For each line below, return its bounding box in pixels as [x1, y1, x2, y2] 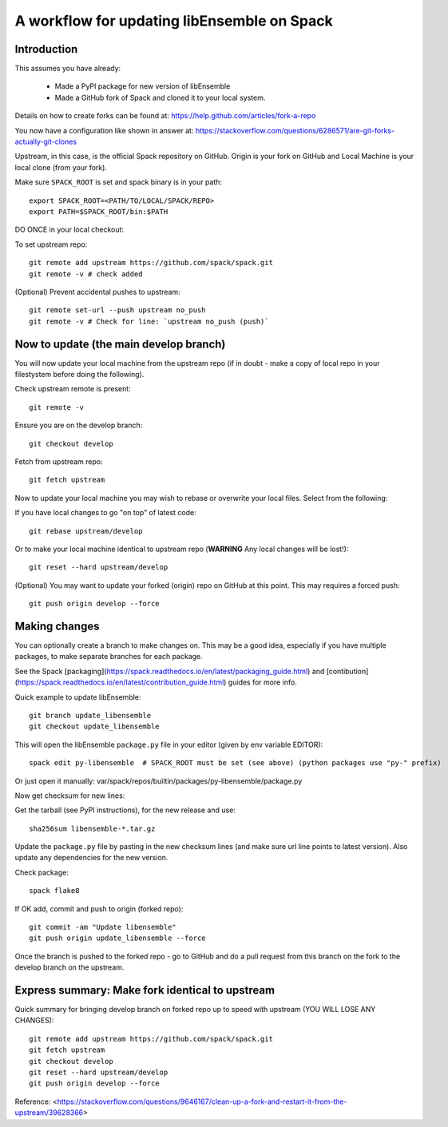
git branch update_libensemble [29, 711, 152, 720]
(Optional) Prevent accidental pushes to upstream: [14, 287, 180, 296]
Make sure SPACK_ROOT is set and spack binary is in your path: [14, 177, 223, 187]
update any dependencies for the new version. [14, 853, 168, 863]
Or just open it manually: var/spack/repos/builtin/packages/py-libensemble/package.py [14, 776, 303, 786]
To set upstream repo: [14, 240, 88, 249]
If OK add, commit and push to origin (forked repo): [14, 903, 184, 914]
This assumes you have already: [14, 64, 121, 73]
